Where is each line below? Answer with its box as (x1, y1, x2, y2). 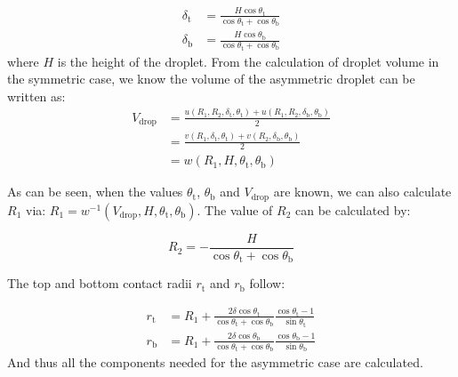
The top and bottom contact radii (7, 274, 192, 293)
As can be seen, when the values (7, 182, 183, 201)
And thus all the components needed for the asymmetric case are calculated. (7, 353, 423, 372)
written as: (7, 86, 66, 105)
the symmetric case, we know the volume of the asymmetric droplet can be (7, 69, 415, 88)
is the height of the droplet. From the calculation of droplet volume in (57, 52, 439, 70)
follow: (249, 274, 285, 293)
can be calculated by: (294, 200, 411, 219)
